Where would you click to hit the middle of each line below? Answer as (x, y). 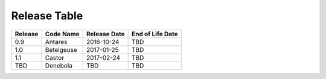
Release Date (106, 34)
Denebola (59, 65)
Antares (56, 42)
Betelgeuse (61, 49)
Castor (55, 57)
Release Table (47, 16)
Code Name (62, 34)
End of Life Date (155, 34)
